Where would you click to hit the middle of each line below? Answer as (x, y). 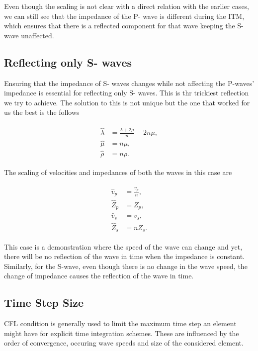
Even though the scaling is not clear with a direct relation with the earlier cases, (127, 6)
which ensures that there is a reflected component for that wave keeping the (120, 26)
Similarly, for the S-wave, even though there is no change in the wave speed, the (126, 266)
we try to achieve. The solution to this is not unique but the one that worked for (127, 102)
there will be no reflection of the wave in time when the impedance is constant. (124, 256)
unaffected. (38, 35)
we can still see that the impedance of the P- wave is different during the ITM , (124, 16)
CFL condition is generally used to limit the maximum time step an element (120, 323)
